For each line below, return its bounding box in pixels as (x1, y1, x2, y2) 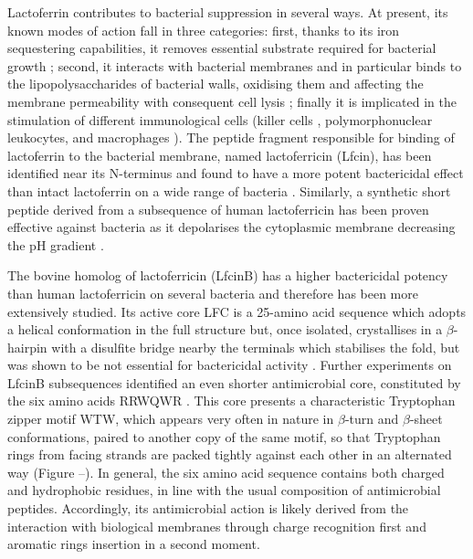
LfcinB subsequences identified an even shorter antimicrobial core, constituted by (7, 373, 461, 392)
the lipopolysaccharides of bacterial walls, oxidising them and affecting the (7, 74, 424, 93)
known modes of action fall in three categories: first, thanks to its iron (7, 20, 400, 39)
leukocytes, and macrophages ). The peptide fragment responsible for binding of (7, 128, 455, 147)
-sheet (409, 409, 443, 428)
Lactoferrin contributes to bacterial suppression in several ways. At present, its (7, 3, 448, 21)
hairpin (7, 337, 47, 356)
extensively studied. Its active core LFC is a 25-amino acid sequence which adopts (7, 301, 467, 321)
